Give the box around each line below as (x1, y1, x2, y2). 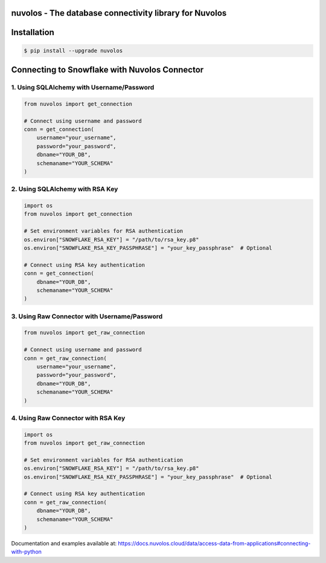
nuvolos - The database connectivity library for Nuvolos (11, 8, 227, 18)
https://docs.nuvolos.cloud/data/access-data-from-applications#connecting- (118, 540, 311, 547)
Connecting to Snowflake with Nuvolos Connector (11, 65, 204, 75)
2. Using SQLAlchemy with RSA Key (11, 185, 118, 194)
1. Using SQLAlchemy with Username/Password (11, 83, 155, 91)
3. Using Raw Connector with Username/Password (11, 312, 163, 321)
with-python (11, 548, 42, 556)
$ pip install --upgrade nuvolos (24, 47, 123, 54)
